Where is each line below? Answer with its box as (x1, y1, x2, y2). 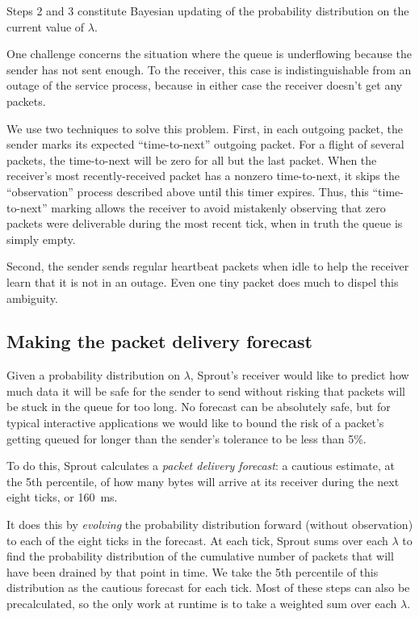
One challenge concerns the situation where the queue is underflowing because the (6, 45, 413, 62)
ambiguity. (6, 289, 58, 306)
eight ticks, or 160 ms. (6, 489, 118, 506)
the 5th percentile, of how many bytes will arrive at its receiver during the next (6, 472, 400, 489)
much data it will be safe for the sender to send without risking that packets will (6, 382, 405, 399)
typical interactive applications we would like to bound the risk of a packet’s (6, 414, 384, 431)
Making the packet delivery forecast (6, 329, 312, 354)
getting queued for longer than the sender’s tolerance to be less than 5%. (6, 430, 367, 447)
